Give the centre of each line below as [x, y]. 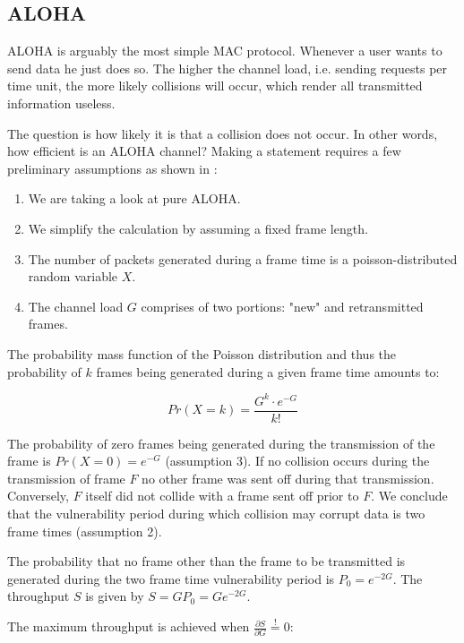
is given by [115, 596]
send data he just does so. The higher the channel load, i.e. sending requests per [228, 68]
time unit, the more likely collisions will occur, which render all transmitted [215, 86]
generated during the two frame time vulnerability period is [171, 578]
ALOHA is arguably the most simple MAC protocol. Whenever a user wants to [225, 51]
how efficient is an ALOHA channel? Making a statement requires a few [204, 151]
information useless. [61, 103]
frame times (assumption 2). [85, 531]
